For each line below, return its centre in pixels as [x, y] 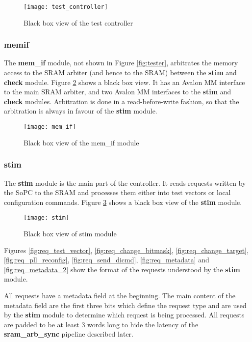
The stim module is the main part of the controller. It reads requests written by [125, 183]
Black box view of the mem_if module [81, 142]
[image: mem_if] [50, 127]
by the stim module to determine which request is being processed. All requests [124, 315]
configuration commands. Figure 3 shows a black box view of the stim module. [123, 202]
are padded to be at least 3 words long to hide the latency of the [101, 324]
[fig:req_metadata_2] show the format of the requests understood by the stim [122, 269]
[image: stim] [47, 218]
